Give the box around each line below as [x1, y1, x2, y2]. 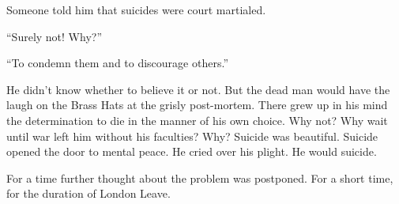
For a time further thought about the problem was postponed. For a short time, [6, 169, 393, 186]
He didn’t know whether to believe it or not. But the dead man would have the [6, 81, 390, 97]
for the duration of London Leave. [6, 185, 171, 202]
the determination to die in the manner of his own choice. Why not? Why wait [6, 111, 388, 128]
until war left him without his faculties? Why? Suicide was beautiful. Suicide [6, 127, 378, 144]
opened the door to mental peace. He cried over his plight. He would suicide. [6, 143, 377, 160]
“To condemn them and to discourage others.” [6, 55, 228, 71]
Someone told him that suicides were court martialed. [6, 2, 266, 17]
